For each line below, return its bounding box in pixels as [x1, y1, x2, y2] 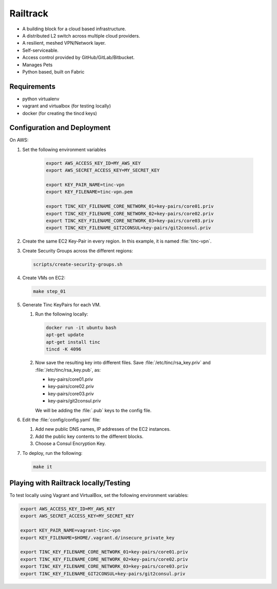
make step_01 [33, 288, 66, 294]
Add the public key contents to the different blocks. [35, 433, 144, 439]
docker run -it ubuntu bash [46, 325, 116, 331]
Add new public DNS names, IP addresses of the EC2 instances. [35, 426, 171, 432]
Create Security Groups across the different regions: [22, 247, 133, 254]
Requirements [9, 82, 56, 91]
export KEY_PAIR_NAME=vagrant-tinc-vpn [20, 527, 121, 533]
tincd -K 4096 [46, 346, 82, 352]
